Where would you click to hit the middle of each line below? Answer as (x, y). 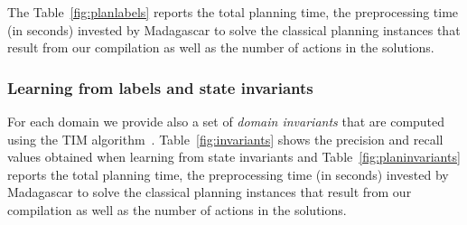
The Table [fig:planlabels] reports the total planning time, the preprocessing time (233, 12)
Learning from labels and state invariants (160, 87)
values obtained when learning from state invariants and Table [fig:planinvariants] (234, 157)
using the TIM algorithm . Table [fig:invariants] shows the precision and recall (225, 139)
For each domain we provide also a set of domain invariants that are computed (226, 121)
